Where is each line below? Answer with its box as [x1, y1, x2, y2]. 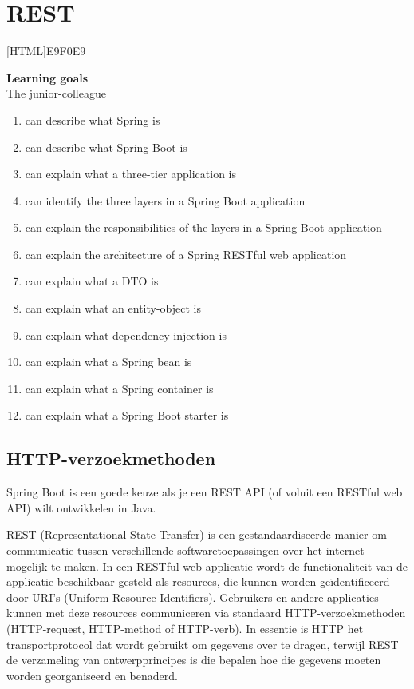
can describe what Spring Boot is [25, 138, 187, 155]
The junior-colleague [6, 85, 106, 102]
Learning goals [6, 69, 89, 86]
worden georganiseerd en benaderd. [6, 667, 178, 683]
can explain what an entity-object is [25, 300, 201, 317]
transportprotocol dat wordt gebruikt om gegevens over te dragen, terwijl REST [6, 635, 399, 652]
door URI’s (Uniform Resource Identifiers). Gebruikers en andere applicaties [6, 588, 379, 605]
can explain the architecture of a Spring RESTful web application [25, 245, 347, 262]
